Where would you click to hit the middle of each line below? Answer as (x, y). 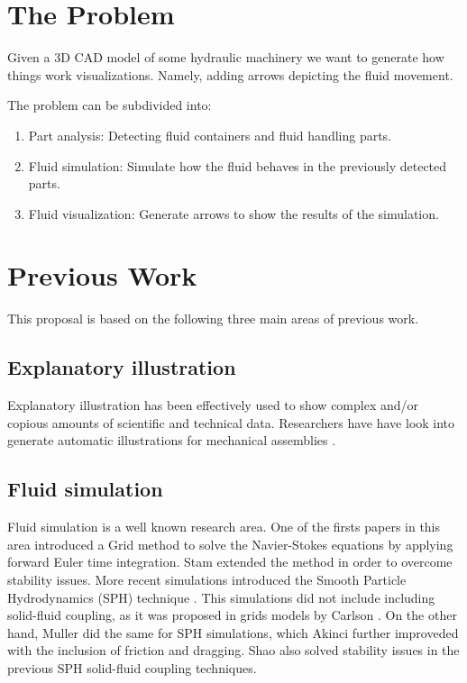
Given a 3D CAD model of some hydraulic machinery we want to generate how (226, 57)
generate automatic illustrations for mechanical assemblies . (172, 440)
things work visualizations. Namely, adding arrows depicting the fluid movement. (230, 74)
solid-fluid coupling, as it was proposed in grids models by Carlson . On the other (232, 615)
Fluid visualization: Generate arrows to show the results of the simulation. (233, 213)
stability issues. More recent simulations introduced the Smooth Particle (207, 579)
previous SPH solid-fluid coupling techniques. (132, 667)
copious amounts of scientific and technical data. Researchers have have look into (231, 422)
